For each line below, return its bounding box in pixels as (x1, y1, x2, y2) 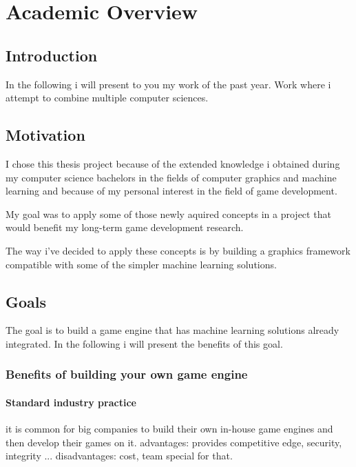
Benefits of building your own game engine (6, 366, 248, 383)
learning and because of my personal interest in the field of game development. (6, 183, 337, 198)
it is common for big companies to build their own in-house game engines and (6, 421, 333, 436)
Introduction (6, 44, 98, 66)
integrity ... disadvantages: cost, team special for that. (6, 448, 233, 463)
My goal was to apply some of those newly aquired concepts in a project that (6, 206, 331, 221)
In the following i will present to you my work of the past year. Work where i (6, 77, 331, 91)
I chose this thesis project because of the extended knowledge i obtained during (6, 156, 340, 170)
